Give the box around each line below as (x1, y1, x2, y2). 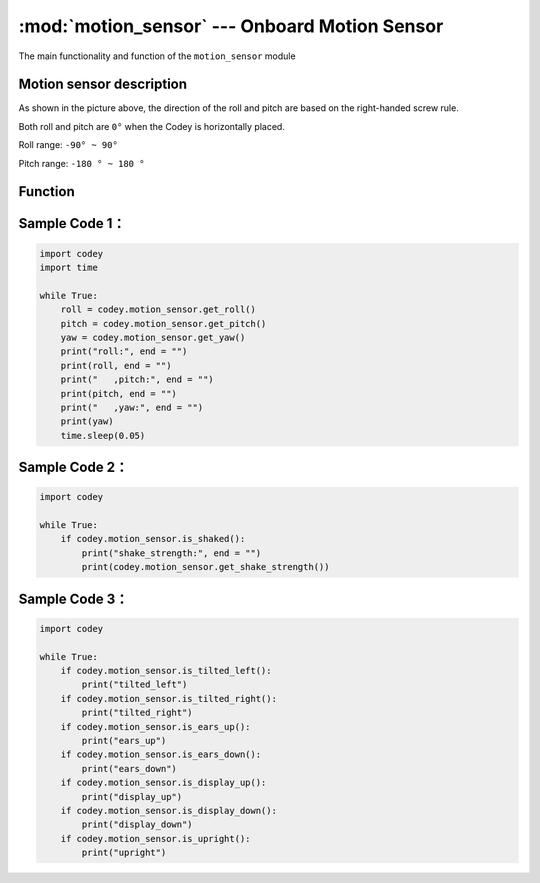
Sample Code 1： (18, 215, 126, 232)
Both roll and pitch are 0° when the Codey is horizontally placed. (18, 120, 285, 132)
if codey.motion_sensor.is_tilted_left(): (60, 665, 272, 677)
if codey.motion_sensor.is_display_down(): (60, 805, 277, 816)
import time (39, 262, 99, 274)
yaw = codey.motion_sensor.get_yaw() (60, 331, 246, 343)
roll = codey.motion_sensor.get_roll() (60, 304, 257, 315)
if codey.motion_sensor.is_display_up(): (60, 777, 267, 789)
